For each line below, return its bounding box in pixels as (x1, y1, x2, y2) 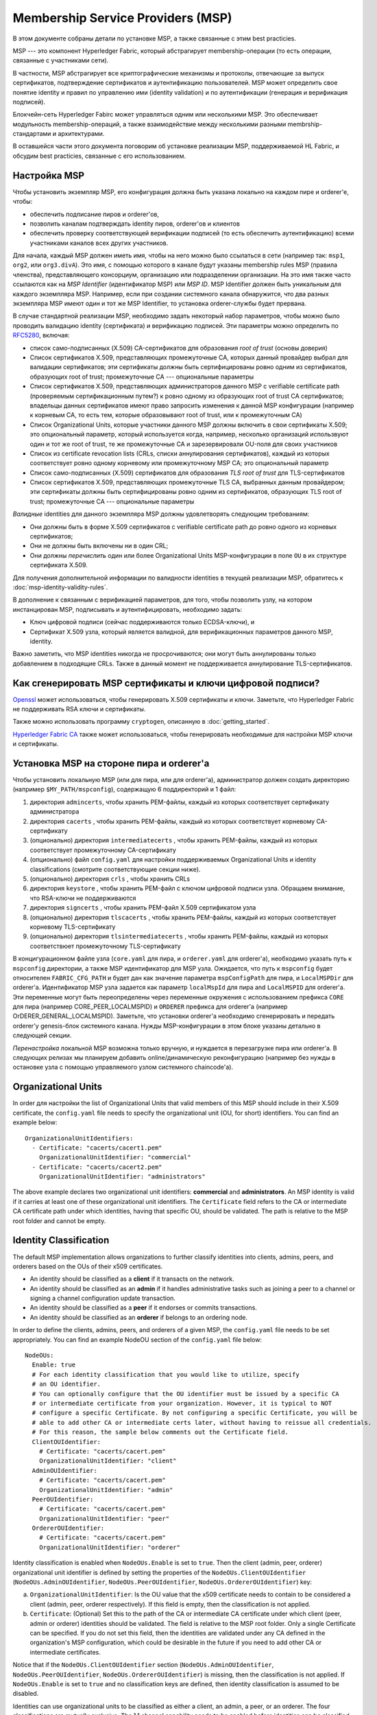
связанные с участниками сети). (12, 56, 109, 64)
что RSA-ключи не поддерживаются (29, 894, 136, 902)
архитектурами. (58, 130, 105, 138)
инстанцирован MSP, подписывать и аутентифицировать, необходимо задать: (12, 605, 243, 613)
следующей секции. (12, 1031, 72, 1039)
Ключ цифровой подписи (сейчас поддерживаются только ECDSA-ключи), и (29, 618, 255, 626)
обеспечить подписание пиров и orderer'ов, (29, 210, 160, 218)
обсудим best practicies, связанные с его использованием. (12, 152, 186, 160)
